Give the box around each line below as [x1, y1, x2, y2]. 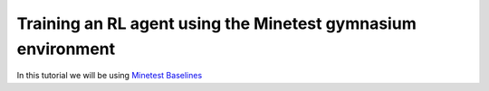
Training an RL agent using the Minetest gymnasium [16, 14, 417, 33]
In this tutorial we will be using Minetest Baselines [16, 70, 203, 81]
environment [16, 39, 116, 59]
